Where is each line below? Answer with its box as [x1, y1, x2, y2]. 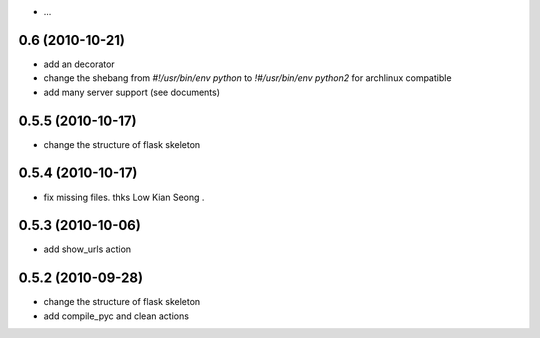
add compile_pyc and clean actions [43, 310, 190, 322]
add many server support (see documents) [43, 86, 220, 98]
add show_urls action [43, 243, 132, 255]
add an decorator [43, 58, 115, 70]
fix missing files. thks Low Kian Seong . [43, 191, 205, 203]
